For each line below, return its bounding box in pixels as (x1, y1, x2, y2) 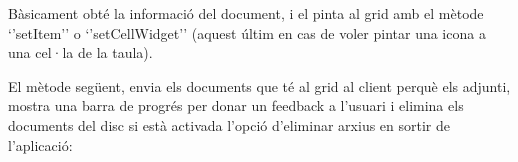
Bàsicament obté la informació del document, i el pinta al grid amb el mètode (8, 3, 484, 23)
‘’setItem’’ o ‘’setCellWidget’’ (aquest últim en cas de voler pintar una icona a (8, 22, 486, 43)
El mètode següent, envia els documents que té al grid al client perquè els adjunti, (8, 75, 511, 96)
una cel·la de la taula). (8, 42, 153, 63)
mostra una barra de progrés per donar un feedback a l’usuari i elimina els (8, 95, 464, 116)
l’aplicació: (8, 134, 73, 155)
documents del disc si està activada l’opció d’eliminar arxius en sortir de (8, 114, 450, 135)
